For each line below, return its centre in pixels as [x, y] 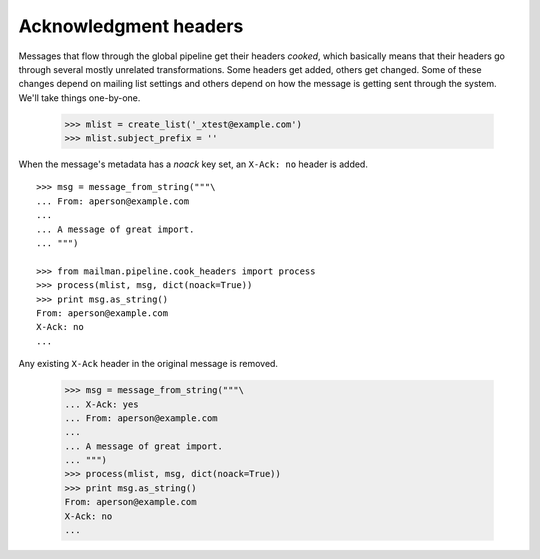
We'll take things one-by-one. [79, 97]
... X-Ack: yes [101, 404]
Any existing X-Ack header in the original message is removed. [148, 364]
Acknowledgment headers [131, 26]
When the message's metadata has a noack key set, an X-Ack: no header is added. [193, 164]
